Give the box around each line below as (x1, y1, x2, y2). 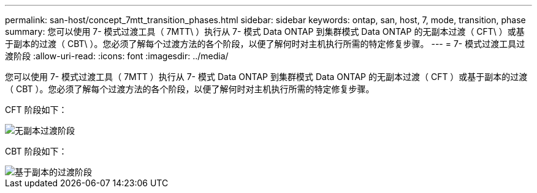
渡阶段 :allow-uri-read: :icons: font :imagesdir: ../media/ (5, 51, 229, 61)
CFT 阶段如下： (5, 104, 67, 115)
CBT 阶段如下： (5, 146, 67, 156)
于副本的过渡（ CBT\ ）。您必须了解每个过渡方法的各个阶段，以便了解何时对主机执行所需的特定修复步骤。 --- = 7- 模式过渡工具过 (5, 38, 525, 49)
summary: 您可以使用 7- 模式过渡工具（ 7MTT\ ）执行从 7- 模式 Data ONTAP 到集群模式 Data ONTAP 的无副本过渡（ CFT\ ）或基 (5, 26, 525, 37)
